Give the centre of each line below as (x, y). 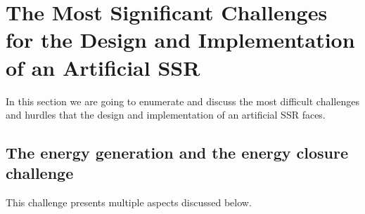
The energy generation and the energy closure (177, 153)
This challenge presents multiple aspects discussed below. (129, 202)
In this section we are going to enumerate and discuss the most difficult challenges (182, 101)
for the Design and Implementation (180, 40)
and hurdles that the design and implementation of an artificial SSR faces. (166, 115)
